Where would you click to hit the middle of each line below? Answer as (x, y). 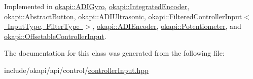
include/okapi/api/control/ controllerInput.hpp (76, 70)
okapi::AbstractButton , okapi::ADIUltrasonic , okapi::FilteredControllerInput (123, 16)
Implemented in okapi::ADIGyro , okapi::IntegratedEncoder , (97, 6)
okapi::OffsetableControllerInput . (55, 36)
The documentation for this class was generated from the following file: (114, 53)
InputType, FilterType (43, 26)
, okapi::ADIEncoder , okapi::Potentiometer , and (167, 26)
